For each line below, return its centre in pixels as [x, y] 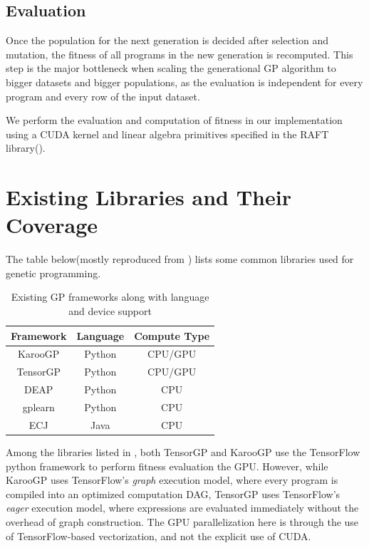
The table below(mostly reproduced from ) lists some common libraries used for [180, 259]
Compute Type [172, 335]
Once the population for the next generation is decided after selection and [167, 40]
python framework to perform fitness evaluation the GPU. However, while [167, 466]
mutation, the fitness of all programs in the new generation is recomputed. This [180, 54]
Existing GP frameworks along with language [110, 297]
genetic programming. [53, 273]
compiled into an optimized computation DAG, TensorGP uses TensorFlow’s [173, 493]
